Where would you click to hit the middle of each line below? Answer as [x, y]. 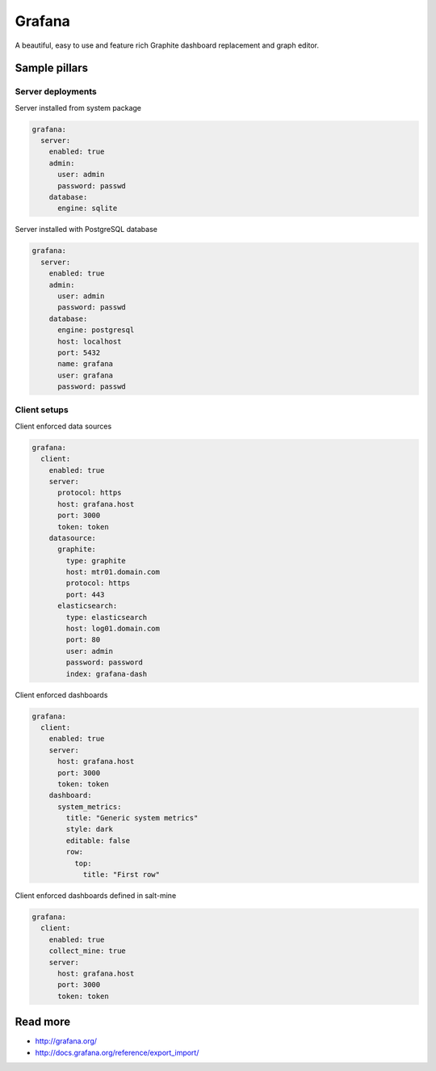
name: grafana [85, 364]
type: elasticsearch [107, 617]
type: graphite [96, 561]
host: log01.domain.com [113, 629]
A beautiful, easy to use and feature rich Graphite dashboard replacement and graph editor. [167, 45]
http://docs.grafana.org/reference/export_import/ [117, 1052]
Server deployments [56, 91]
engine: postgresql [96, 330]
